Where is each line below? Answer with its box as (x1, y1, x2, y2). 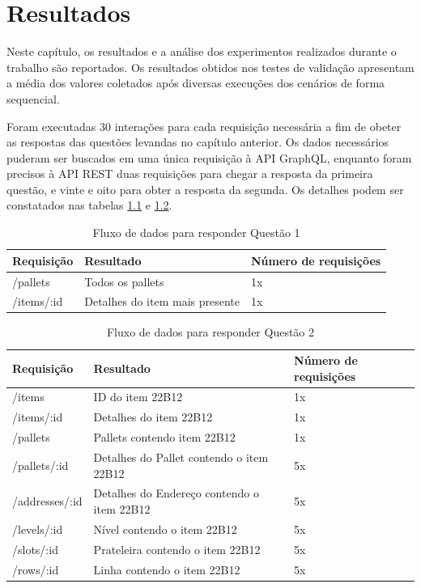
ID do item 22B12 (93, 388, 183, 405)
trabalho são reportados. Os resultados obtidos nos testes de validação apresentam (6, 58, 415, 75)
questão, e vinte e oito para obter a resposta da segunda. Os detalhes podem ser (6, 180, 404, 197)
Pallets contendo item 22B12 (93, 429, 236, 446)
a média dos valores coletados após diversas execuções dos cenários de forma (6, 74, 385, 91)
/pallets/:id (12, 456, 69, 473)
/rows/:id (12, 561, 59, 577)
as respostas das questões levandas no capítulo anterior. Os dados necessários (6, 133, 389, 150)
